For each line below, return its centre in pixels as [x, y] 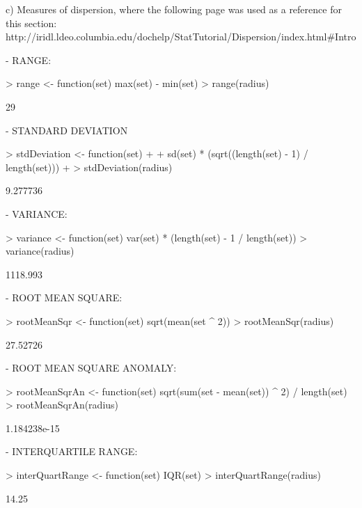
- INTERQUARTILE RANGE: [72, 451]
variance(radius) [40, 251]
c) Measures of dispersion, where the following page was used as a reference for [174, 9]
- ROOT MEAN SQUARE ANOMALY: [91, 368]
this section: [31, 23]
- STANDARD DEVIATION [67, 130]
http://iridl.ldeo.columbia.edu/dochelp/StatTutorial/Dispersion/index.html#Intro [181, 37]
